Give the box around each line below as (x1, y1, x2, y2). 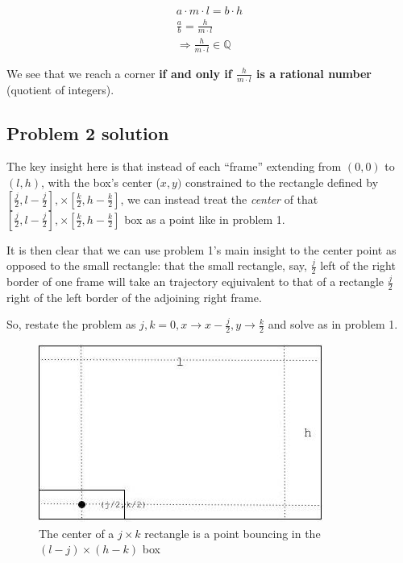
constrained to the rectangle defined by (185, 174, 379, 190)
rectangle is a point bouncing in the (144, 524, 321, 541)
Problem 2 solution (6, 120, 169, 145)
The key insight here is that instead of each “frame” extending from (6, 158, 342, 175)
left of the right (320, 257, 396, 274)
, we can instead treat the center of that (120, 190, 318, 207)
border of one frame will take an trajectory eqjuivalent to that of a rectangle (6, 273, 384, 290)
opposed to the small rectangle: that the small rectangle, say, (6, 257, 307, 274)
